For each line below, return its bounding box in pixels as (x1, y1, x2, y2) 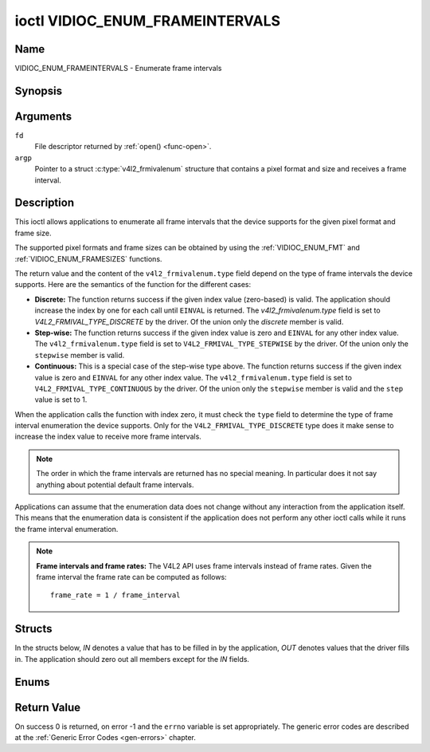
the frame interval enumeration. (14, 524, 119, 533)
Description (14, 196, 75, 210)
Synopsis (14, 84, 63, 97)
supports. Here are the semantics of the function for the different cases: (14, 280, 252, 289)
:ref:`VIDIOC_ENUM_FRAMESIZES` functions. (14, 254, 162, 263)
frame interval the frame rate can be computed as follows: (36, 573, 227, 581)
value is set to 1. (34, 395, 88, 404)
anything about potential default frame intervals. (36, 479, 194, 490)
